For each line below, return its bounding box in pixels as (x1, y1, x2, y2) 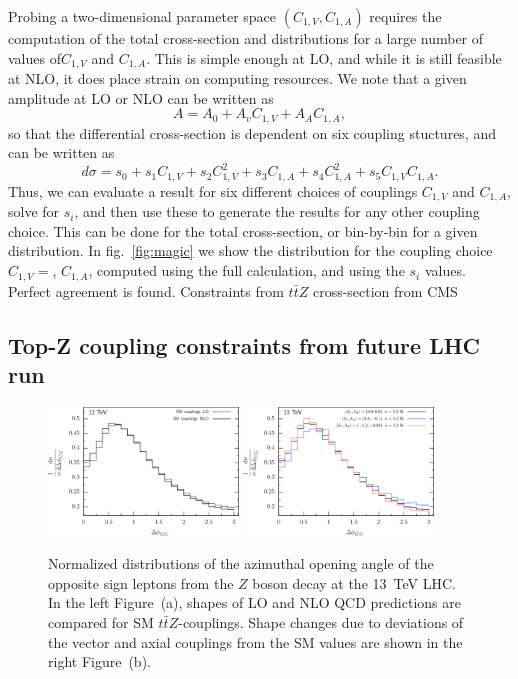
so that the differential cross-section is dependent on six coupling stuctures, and (8, 122, 496, 143)
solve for (8, 201, 60, 222)
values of (8, 47, 61, 68)
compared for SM (48, 612, 154, 632)
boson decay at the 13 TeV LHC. (252, 572, 456, 593)
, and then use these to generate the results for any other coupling (74, 201, 480, 222)
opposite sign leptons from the (48, 572, 234, 593)
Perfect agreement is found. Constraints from (8, 280, 284, 301)
